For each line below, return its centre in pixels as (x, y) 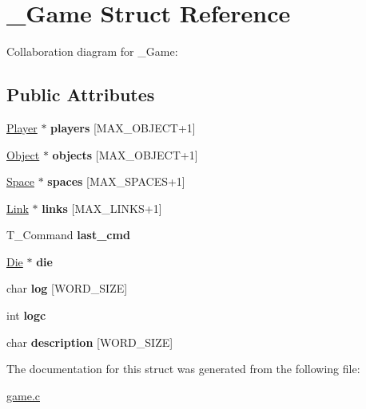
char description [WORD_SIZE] (90, 342)
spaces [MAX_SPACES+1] (116, 181)
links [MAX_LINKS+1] (102, 208)
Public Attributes (81, 94)
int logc (26, 315)
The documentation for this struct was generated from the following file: (183, 369)
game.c (23, 395)
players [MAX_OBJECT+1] (123, 127)
